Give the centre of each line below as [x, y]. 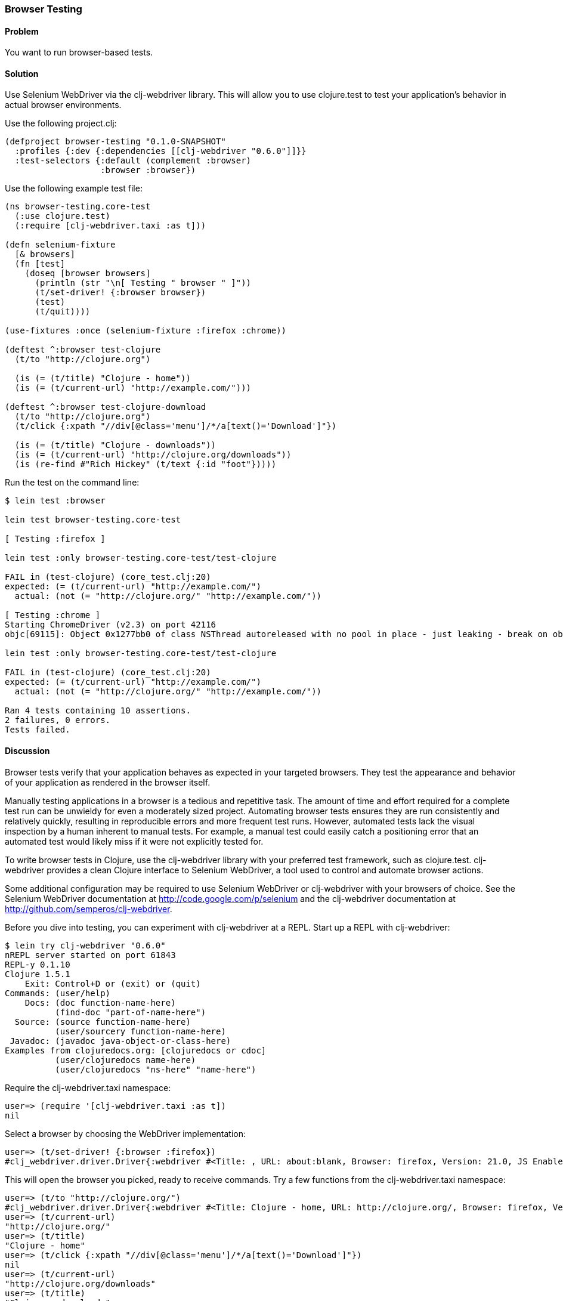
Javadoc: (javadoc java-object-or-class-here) [120, 1041]
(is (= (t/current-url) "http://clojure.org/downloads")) [153, 455]
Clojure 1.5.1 [38, 974]
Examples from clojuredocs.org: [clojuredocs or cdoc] [136, 1050]
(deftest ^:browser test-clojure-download [106, 407]
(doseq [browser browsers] [88, 274]
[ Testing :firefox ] [55, 539]
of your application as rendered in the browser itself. [108, 782]
